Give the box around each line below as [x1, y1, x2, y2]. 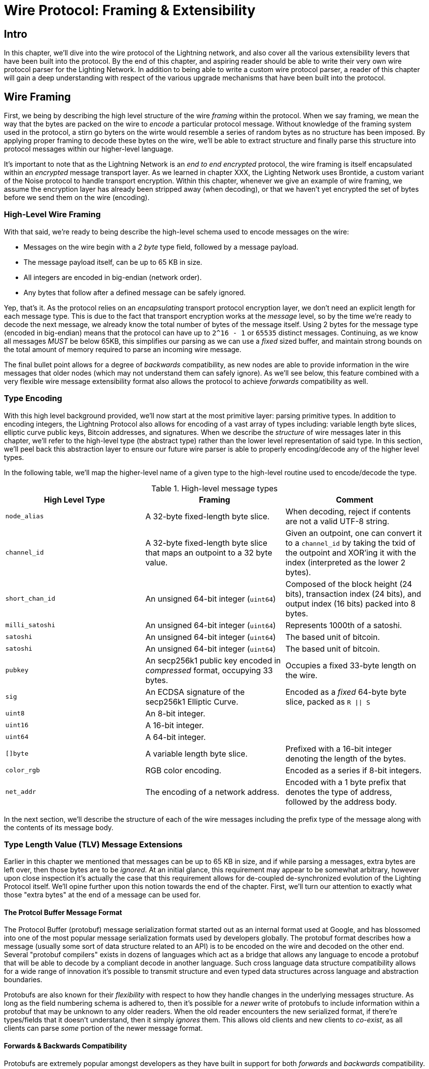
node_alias [5, 512, 44, 520]
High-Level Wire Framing [4, 209, 101, 220]
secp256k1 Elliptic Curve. [145, 696, 238, 707]
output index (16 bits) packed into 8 [285, 598, 416, 609]
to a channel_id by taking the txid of [285, 537, 416, 548]
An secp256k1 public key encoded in [145, 655, 281, 665]
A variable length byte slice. [145, 748, 248, 759]
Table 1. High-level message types [151, 483, 278, 493]
